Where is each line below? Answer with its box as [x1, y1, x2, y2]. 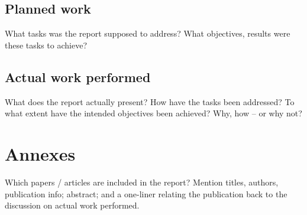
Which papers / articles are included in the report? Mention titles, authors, [5, 175, 279, 188]
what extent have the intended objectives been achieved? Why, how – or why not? [5, 107, 302, 119]
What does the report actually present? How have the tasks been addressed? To [5, 95, 295, 107]
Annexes [5, 141, 76, 165]
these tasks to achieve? [5, 38, 88, 51]
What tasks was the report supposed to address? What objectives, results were [5, 27, 290, 40]
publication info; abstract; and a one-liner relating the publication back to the [5, 187, 287, 200]
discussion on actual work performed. [5, 199, 140, 211]
